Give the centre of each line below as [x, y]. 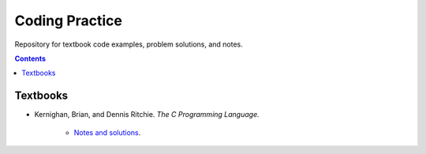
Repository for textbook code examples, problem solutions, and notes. [129, 44]
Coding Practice [68, 21]
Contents [30, 58]
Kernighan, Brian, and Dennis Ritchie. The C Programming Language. [147, 115]
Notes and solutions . [107, 132]
